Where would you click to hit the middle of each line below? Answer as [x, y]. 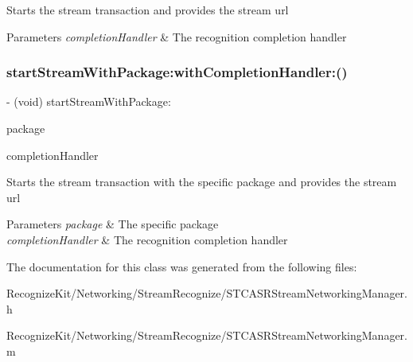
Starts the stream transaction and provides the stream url [148, 10]
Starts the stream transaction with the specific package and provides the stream [202, 182]
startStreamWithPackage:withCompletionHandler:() [177, 72]
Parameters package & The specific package [113, 224]
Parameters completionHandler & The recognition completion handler [177, 36]
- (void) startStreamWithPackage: [89, 101]
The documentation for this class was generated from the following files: [182, 266]
